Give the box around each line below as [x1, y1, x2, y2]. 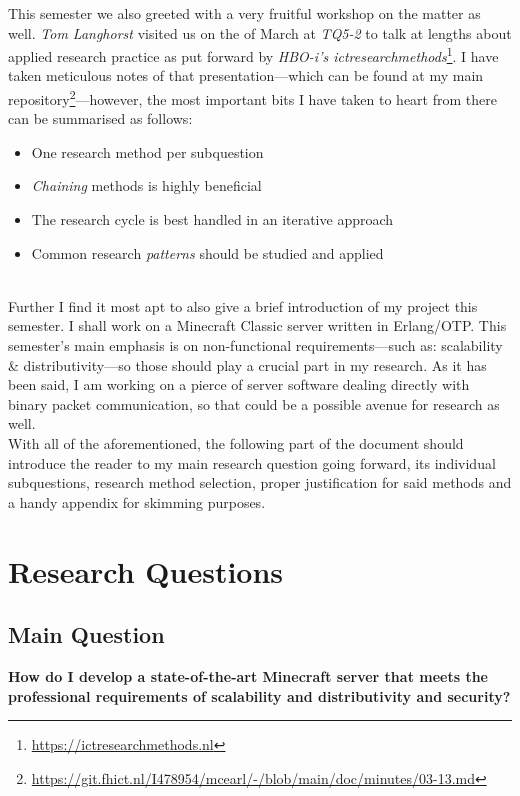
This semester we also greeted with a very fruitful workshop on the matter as [8, 3, 481, 23]
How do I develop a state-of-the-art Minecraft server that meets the [8, 665, 488, 686]
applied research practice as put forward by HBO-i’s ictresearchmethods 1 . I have [8, 43, 499, 66]
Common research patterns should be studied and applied [31, 242, 384, 263]
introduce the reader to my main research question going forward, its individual [8, 452, 496, 473]
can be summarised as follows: [8, 108, 193, 129]
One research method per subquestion [31, 141, 264, 162]
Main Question [8, 619, 165, 650]
